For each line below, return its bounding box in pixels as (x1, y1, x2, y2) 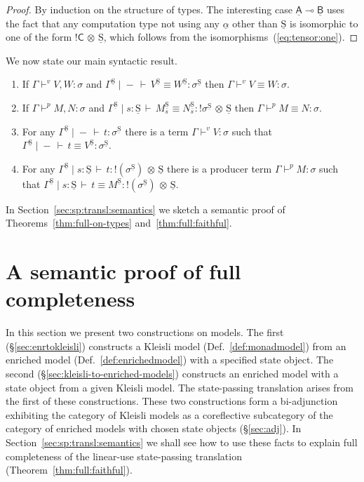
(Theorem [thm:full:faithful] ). (6, 462, 133, 477)
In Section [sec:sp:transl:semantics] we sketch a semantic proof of (6, 201, 285, 216)
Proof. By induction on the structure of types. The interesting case (6, 2, 292, 16)
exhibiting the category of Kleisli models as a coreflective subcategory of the (6, 407, 333, 422)
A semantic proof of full (6, 257, 241, 286)
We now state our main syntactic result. (6, 53, 177, 67)
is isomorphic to (290, 15, 358, 30)
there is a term (125, 123, 189, 138)
